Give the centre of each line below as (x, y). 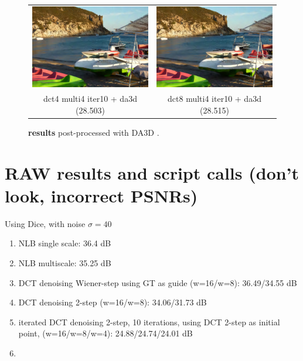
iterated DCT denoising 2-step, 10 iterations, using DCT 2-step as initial (149, 322)
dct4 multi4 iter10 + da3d (90, 99)
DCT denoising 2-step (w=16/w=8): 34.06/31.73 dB (113, 302)
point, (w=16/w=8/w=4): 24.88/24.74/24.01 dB (105, 333)
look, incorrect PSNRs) (101, 195)
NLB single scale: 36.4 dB (65, 243)
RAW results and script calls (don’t (152, 172)
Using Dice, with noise (45, 223)
